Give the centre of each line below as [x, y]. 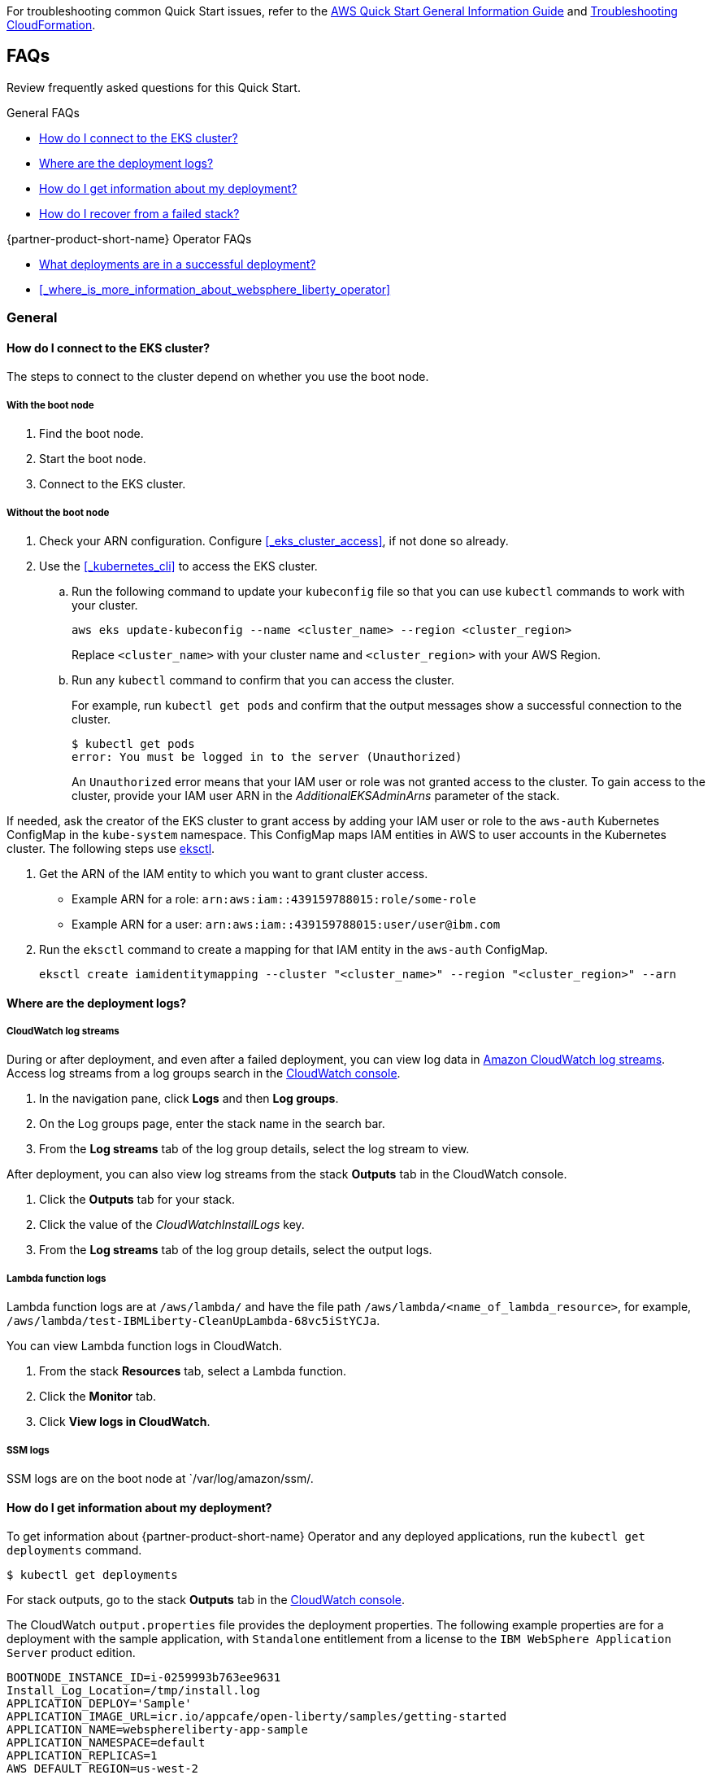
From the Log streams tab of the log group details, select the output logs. [236, 1250]
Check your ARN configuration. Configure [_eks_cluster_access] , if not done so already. [274, 541]
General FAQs [43, 112]
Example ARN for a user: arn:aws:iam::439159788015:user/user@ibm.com [286, 924]
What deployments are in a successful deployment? [178, 264]
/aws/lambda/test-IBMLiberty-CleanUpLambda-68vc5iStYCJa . [193, 1321]
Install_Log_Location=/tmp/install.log [133, 1691]
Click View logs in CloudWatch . [125, 1422]
